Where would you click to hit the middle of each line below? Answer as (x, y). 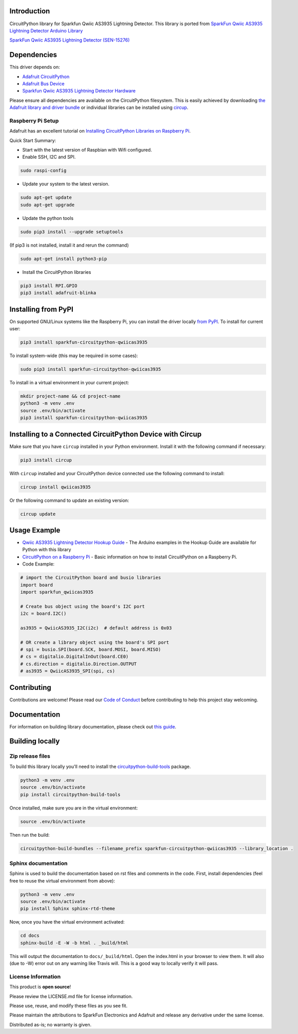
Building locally (35, 741)
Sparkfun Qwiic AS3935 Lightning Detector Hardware (79, 91)
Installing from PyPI (42, 309)
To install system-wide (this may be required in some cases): (74, 355)
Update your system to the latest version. (66, 184)
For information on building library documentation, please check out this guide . (93, 726)
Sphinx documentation (38, 863)
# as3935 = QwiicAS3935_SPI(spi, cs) (68, 671)
